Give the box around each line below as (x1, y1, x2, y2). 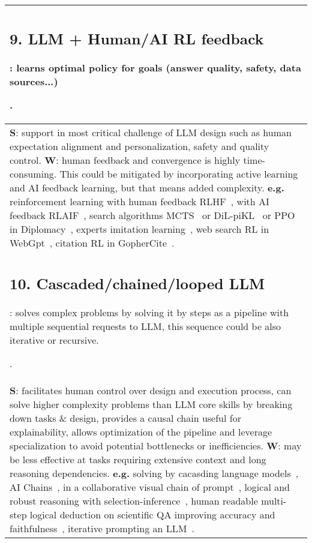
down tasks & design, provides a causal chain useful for (10, 411, 241, 425)
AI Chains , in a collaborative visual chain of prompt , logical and (10, 480, 290, 494)
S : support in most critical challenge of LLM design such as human (10, 125, 292, 139)
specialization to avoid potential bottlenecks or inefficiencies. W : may (10, 439, 302, 452)
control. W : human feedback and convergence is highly (10, 152, 241, 167)
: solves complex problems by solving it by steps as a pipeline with (10, 305, 289, 319)
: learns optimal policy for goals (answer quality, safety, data (10, 60, 301, 74)
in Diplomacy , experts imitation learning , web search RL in (10, 221, 269, 236)
